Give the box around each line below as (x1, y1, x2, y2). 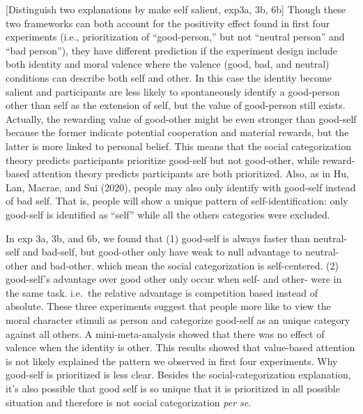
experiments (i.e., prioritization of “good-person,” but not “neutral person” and (6, 29, 345, 44)
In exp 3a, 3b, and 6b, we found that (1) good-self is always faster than (6, 230, 311, 245)
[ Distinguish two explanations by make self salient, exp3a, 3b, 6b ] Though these (6, 2, 346, 16)
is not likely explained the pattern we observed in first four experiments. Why (6, 353, 338, 368)
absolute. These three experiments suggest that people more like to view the (6, 299, 331, 313)
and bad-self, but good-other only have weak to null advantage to (22, 244, 302, 259)
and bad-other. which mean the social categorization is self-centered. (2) (31, 258, 339, 272)
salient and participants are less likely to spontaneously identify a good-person (6, 84, 340, 98)
